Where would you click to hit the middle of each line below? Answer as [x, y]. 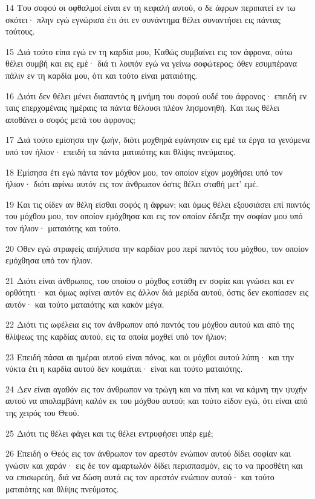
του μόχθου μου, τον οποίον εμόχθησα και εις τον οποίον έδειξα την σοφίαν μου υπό [154, 216]
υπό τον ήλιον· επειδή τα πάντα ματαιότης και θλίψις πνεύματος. [121, 151]
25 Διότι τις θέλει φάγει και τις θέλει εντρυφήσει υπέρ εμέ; [109, 433]
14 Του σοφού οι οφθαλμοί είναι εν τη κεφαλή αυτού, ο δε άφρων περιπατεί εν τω [151, 7]
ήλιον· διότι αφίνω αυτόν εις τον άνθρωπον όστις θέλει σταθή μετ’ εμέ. [132, 184]
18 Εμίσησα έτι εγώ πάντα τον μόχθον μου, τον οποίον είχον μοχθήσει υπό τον [144, 172]
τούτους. [20, 31]
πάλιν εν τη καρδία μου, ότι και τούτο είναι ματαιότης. [102, 75]
